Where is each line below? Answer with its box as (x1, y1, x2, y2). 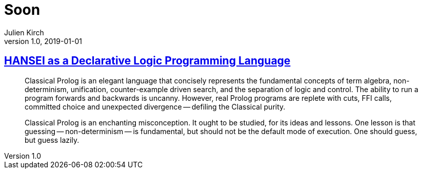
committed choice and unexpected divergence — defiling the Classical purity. (25, 102, 286, 111)
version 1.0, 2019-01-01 (4, 36, 82, 46)
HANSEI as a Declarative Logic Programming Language (4, 54, 291, 68)
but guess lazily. (25, 135, 79, 144)
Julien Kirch (4, 28, 44, 37)
